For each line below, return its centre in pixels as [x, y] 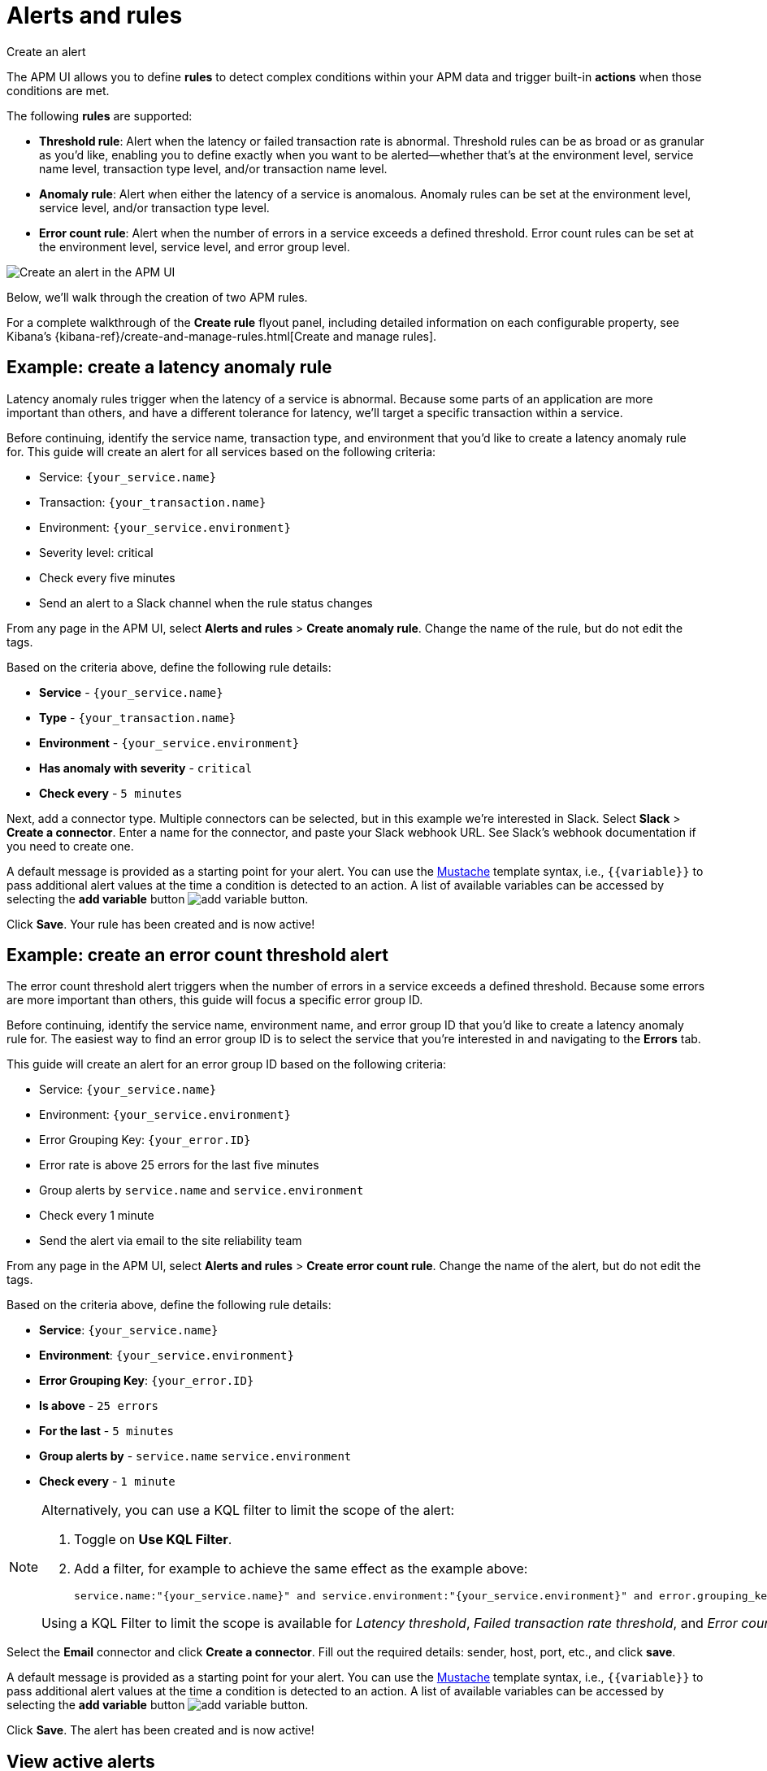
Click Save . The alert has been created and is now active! [160, 1730]
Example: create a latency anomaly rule [169, 368]
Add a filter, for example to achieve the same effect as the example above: [301, 1569]
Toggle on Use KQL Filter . [153, 1540]
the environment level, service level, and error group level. [195, 246]
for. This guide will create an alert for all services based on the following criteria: [221, 451]
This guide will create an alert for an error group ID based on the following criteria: [227, 1064]
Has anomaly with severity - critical [146, 768]
